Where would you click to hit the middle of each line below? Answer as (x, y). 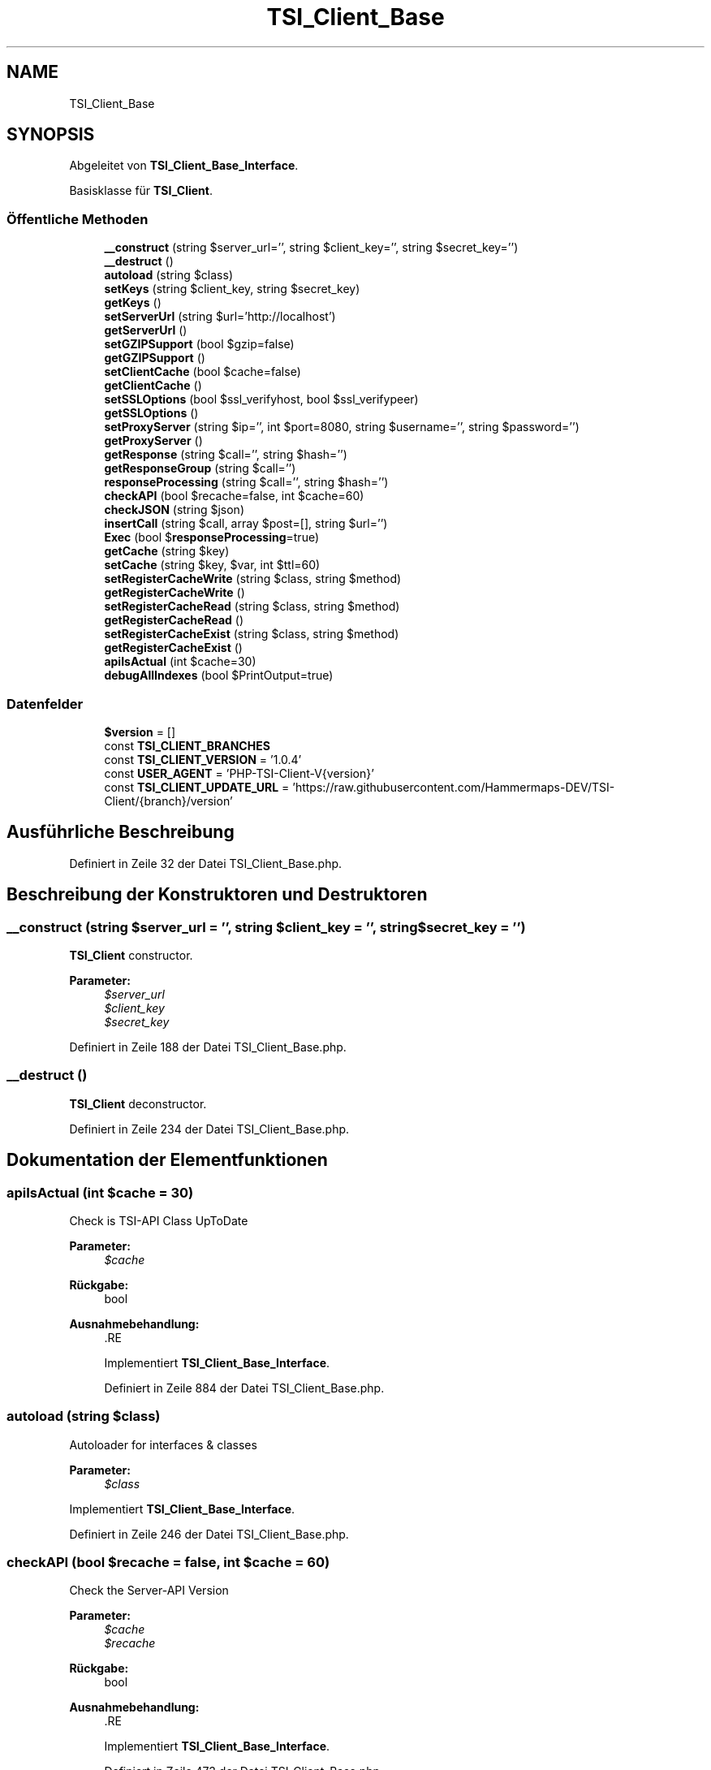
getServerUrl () (146, 330)
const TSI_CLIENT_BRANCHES (187, 745)
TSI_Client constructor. (131, 955)
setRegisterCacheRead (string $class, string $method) (252, 607)
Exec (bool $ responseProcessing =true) (212, 537)
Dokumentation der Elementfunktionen (167, 1160)
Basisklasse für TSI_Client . (141, 191)
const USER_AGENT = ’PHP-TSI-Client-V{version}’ (239, 773)
